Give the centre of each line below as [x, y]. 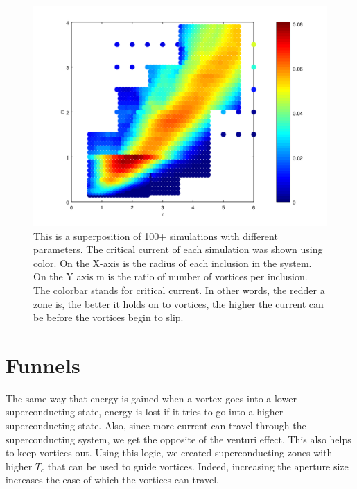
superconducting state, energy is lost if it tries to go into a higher [145, 412]
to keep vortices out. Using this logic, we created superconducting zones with [169, 453]
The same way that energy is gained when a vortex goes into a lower [151, 398]
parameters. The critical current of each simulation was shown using [178, 249]
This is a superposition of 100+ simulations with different [156, 235]
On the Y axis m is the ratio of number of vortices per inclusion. [171, 276]
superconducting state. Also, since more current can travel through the [156, 426]
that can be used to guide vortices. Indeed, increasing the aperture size [198, 466]
